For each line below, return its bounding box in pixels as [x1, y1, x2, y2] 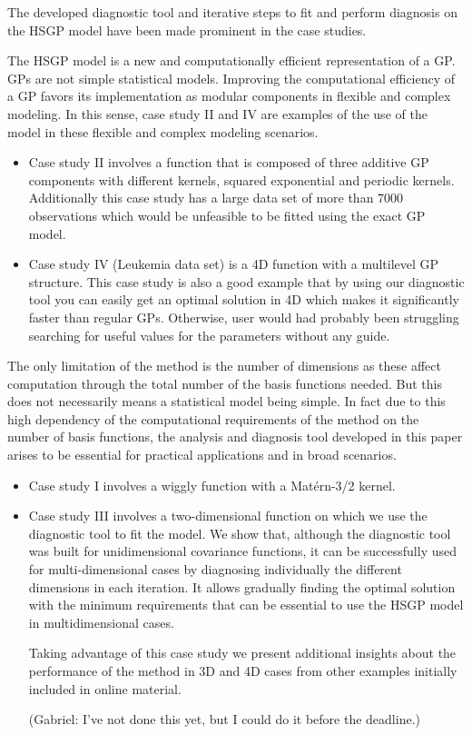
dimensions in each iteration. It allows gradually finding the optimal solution [28, 577, 456, 596]
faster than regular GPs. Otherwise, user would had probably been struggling [28, 307, 459, 326]
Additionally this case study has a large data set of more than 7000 [28, 188, 404, 207]
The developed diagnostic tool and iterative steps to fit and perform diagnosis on [7, 3, 457, 21]
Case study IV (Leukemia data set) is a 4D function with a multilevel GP [28, 254, 439, 273]
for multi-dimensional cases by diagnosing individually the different [28, 560, 402, 579]
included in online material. [28, 679, 182, 698]
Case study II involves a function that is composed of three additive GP [28, 153, 429, 172]
